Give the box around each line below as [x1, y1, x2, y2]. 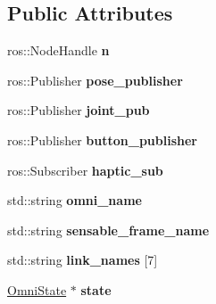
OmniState [7, 280, 67, 299]
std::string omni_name [7, 191, 142, 210]
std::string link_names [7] [7, 251, 158, 269]
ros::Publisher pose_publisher [7, 70, 183, 89]
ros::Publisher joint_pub [7, 101, 150, 119]
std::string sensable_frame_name [7, 220, 210, 239]
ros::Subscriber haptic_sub [7, 160, 163, 179]
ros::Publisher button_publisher [7, 130, 197, 149]
